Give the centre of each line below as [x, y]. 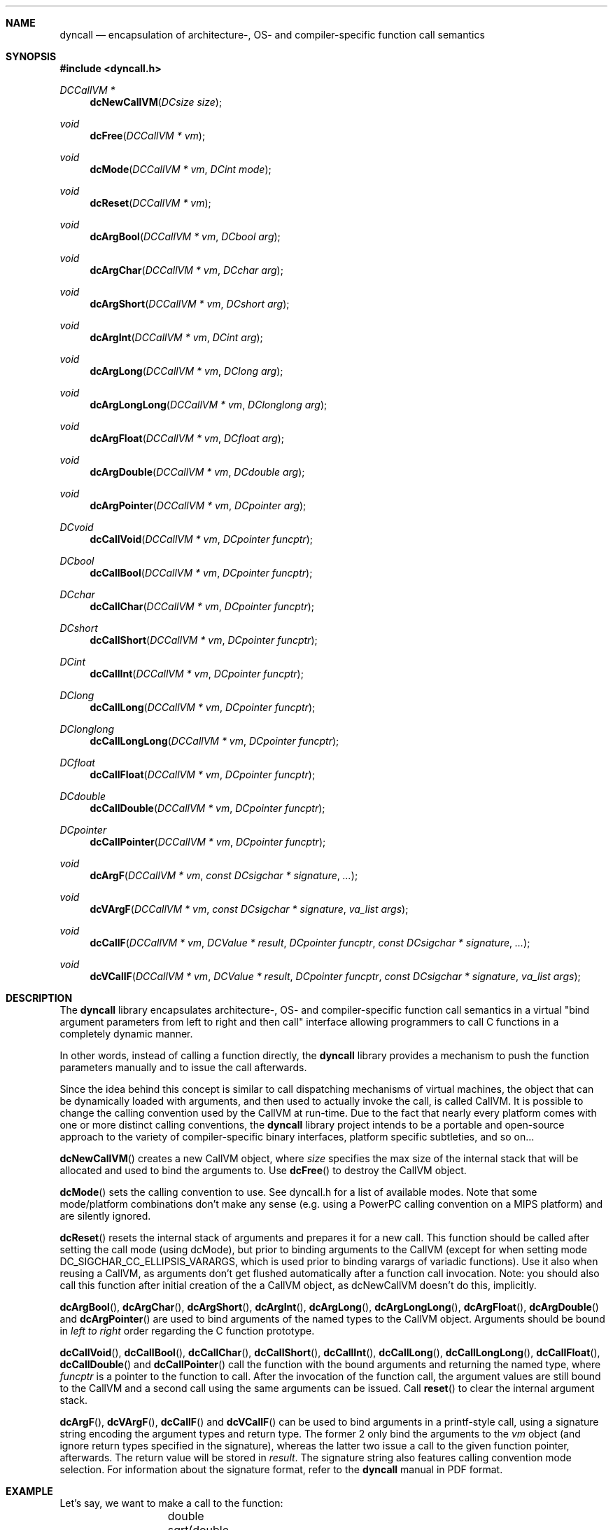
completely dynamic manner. [126, 1034]
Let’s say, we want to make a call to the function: [171, 1503]
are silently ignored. [105, 1216]
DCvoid [77, 527]
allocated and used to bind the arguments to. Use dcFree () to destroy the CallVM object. [263, 1170]
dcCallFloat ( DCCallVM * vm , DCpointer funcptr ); [203, 774]
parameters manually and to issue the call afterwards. [183, 1067]
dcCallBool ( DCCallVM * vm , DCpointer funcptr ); [201, 573]
